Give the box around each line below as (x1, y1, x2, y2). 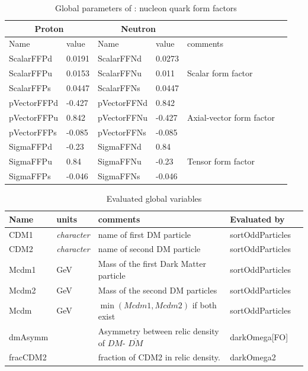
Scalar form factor (187, 67, 253, 79)
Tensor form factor (187, 155, 255, 167)
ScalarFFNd (98, 52, 142, 64)
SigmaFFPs (9, 170, 51, 182)
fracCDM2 (9, 351, 47, 363)
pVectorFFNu (98, 111, 148, 123)
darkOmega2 (230, 351, 276, 363)
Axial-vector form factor (187, 111, 275, 123)
